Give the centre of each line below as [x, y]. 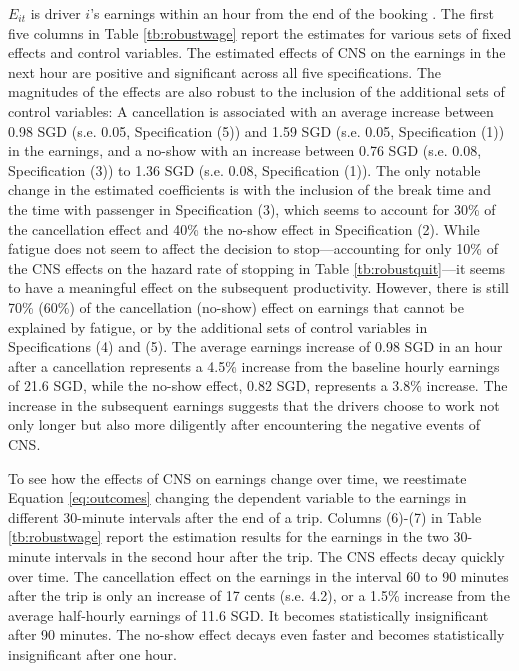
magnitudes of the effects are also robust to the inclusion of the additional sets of [256, 91]
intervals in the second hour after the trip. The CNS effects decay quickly [280, 556]
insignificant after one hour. [92, 654]
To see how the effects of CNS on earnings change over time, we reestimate [237, 477]
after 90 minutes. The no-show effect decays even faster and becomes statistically [256, 634]
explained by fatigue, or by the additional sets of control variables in [218, 326]
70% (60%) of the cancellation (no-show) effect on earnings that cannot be [236, 306]
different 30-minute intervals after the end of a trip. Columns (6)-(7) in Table [245, 516]
